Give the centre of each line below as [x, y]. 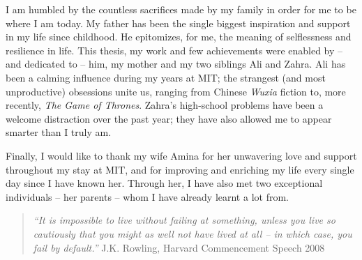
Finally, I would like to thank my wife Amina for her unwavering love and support [181, 155]
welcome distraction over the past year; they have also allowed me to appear [169, 118]
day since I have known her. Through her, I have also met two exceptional [164, 183]
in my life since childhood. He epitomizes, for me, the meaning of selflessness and [179, 37]
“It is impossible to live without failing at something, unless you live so [184, 220]
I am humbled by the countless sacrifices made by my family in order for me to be [181, 9]
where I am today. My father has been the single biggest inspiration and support [178, 23]
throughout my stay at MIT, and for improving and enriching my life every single [180, 169]
